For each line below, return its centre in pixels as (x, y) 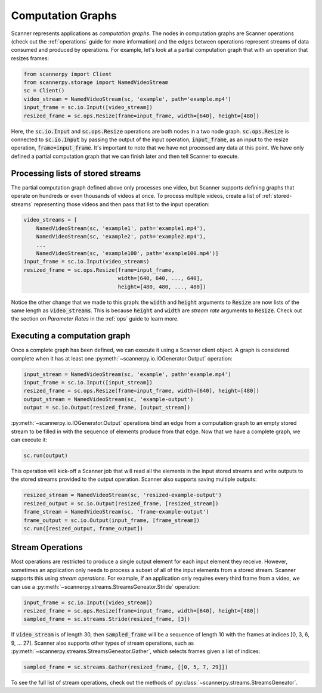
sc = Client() (44, 91)
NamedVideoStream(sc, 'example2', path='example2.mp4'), (121, 237)
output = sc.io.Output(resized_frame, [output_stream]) (107, 408)
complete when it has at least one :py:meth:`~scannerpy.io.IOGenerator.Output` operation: (122, 358)
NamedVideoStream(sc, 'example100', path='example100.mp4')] (127, 254)
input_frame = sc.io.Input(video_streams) (86, 262)
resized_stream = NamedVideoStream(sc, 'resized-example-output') (123, 495)
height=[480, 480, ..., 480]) (162, 287)
